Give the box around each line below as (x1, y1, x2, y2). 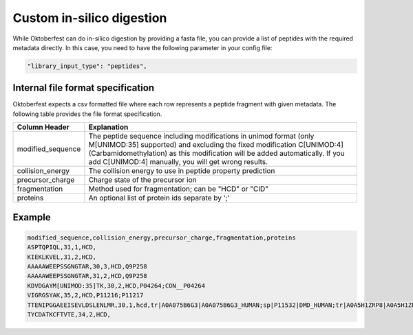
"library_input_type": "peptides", (27, 62, 147, 70)
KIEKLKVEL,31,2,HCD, (27, 253, 96, 261)
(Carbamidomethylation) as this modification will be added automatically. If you (88, 148, 345, 158)
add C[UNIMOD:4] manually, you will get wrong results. (88, 157, 268, 167)
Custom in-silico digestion (12, 10, 167, 25)
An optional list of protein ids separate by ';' (88, 193, 230, 203)
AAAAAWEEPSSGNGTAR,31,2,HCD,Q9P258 (27, 272, 147, 280)
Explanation (88, 122, 129, 132)
